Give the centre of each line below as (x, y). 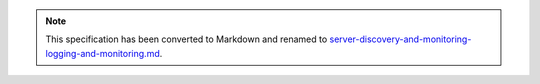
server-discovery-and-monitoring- (400, 39)
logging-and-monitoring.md (102, 53)
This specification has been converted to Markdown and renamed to (186, 39)
